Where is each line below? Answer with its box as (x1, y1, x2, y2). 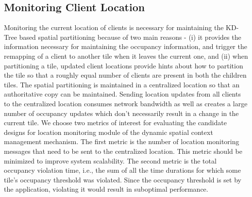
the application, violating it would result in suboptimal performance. (4, 184, 208, 194)
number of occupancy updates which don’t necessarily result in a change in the (4, 108, 239, 118)
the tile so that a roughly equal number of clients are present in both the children (4, 70, 247, 80)
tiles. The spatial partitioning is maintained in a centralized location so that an (4, 79, 240, 89)
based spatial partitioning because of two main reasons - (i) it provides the (19, 32, 241, 42)
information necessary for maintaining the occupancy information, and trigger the (4, 41, 247, 51)
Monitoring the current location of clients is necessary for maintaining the (4, 22, 224, 33)
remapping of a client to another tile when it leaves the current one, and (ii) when (4, 50, 248, 61)
